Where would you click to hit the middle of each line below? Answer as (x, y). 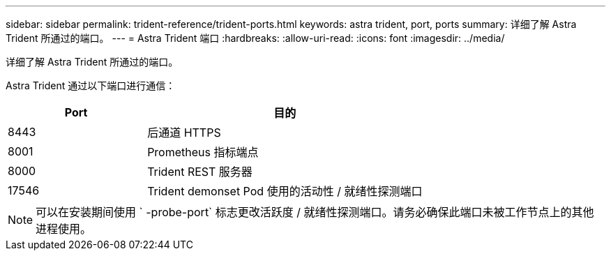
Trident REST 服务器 (200, 172)
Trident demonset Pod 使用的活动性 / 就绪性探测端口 (285, 191)
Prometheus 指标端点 (203, 152)
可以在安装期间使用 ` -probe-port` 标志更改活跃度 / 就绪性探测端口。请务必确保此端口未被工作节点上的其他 (315, 212)
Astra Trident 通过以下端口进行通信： (91, 85)
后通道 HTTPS (184, 133)
